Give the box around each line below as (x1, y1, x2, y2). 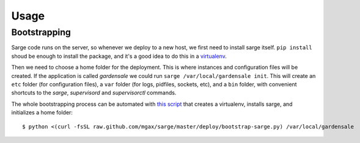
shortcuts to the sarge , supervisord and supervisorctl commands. (11, 89, 177, 97)
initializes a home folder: (11, 109, 73, 116)
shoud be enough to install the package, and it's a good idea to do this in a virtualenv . (11, 52, 227, 60)
